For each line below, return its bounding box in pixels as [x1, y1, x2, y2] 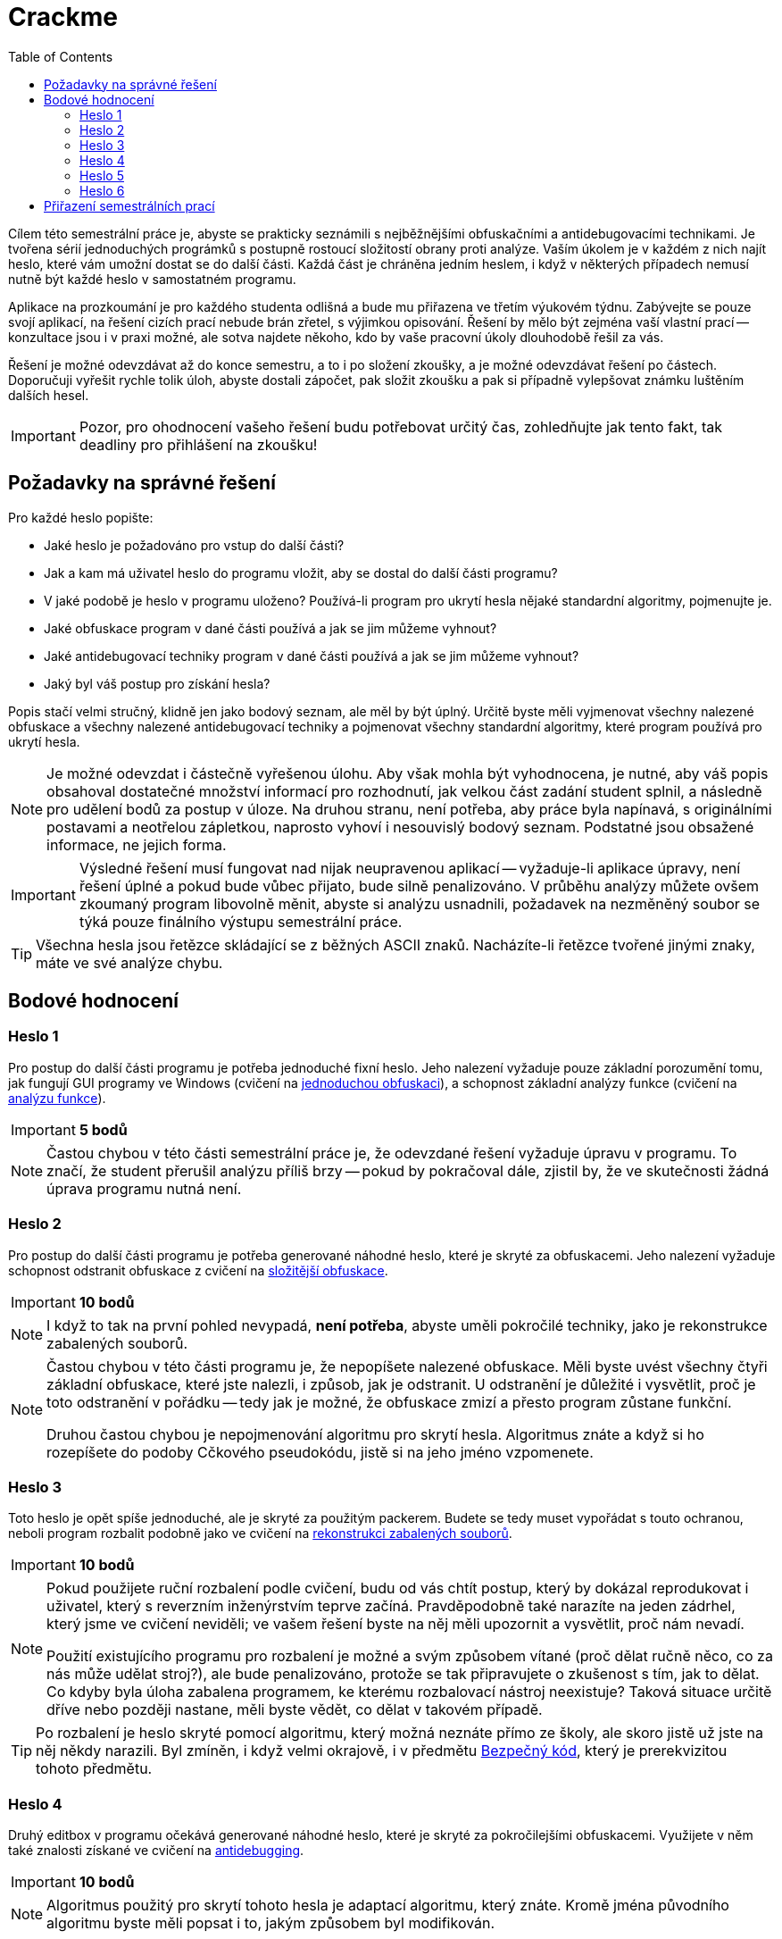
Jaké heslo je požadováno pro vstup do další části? [44, 537, 345, 553]
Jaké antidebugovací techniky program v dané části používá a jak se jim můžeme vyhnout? [44, 648, 579, 664]
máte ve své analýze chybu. [36, 953, 223, 972]
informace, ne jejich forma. [46, 835, 227, 854]
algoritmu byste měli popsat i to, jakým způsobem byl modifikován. [46, 1914, 495, 1933]
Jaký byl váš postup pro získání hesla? [44, 675, 270, 691]
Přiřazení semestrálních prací [44, 197, 215, 213]
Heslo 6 [79, 182, 125, 198]
